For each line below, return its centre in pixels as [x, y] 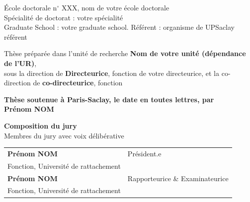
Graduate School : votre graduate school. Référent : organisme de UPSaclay [120, 27]
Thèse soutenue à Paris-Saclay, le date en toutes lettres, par [109, 99]
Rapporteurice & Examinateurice [178, 178]
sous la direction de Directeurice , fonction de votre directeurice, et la [112, 73]
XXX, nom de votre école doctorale [115, 7]
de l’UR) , [20, 63]
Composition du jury [41, 125]
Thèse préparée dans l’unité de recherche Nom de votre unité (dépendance [125, 53]
